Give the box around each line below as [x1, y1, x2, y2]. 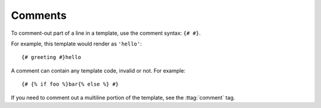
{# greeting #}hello [21, 54, 81, 61]
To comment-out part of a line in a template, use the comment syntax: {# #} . [11, 30, 201, 37]
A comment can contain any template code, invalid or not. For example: [11, 67, 185, 74]
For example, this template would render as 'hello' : [11, 40, 142, 47]
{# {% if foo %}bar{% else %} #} [21, 81, 119, 88]
